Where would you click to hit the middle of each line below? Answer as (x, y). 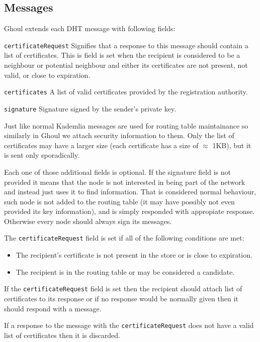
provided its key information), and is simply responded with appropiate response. (129, 211)
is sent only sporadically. (42, 155)
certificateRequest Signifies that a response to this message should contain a (126, 45)
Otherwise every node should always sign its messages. (88, 221)
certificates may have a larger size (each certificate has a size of (101, 145)
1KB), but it (232, 145)
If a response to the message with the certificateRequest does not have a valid (129, 325)
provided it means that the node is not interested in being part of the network (125, 182)
